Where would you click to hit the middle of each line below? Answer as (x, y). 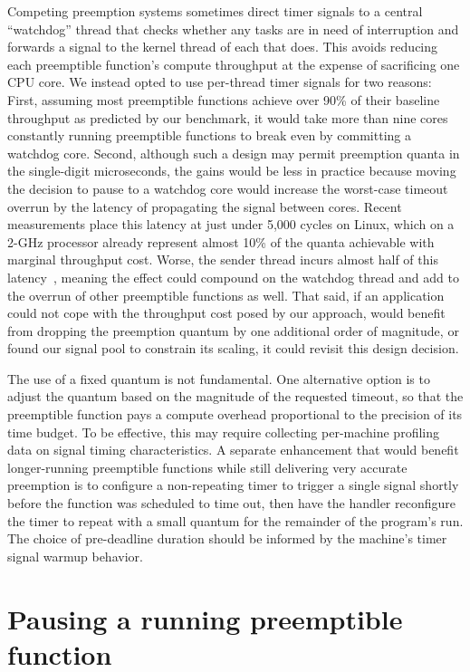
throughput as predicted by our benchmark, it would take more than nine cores (228, 117)
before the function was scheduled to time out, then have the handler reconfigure (231, 503)
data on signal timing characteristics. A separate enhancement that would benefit (233, 450)
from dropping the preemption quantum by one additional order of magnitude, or (233, 330)
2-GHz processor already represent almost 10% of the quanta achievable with (221, 241)
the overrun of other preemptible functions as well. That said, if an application (226, 295)
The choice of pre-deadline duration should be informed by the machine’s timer (227, 538)
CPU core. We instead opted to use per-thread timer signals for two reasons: (220, 82)
